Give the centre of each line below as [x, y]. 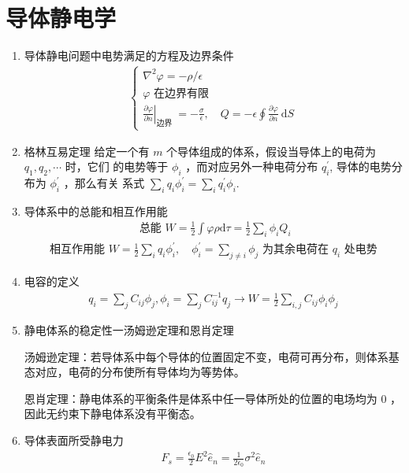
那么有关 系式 [110, 183]
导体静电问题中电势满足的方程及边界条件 [129, 55]
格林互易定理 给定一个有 [87, 151]
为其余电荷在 [296, 250]
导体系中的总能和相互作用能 [96, 211]
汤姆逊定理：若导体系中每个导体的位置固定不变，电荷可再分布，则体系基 [212, 356]
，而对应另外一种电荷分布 [252, 166]
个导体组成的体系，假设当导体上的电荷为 [271, 151]
